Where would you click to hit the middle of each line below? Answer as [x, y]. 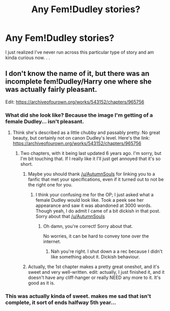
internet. [52, 242]
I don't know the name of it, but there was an [77, 74]
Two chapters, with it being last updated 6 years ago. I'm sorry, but [91, 153]
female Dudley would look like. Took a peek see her [90, 200]
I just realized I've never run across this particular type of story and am [80, 52]
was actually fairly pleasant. [51, 89]
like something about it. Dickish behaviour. [95, 257]
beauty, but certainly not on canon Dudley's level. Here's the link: [81, 138]
